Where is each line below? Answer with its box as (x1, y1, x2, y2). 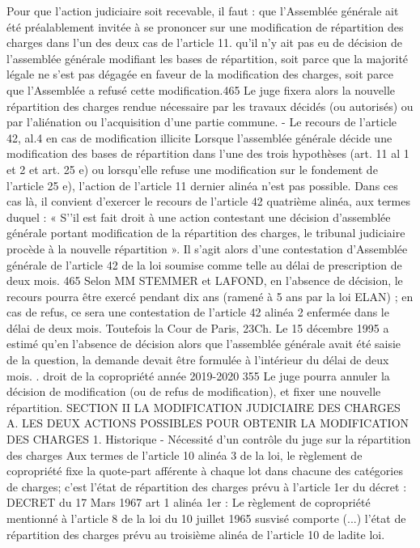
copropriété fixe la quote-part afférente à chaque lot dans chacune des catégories (6, 462, 403, 479)
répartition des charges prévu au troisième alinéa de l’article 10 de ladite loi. (6, 525, 385, 542)
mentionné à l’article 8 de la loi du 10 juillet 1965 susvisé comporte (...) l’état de (6, 510, 406, 526)
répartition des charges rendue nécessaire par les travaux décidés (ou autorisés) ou (6, 97, 414, 114)
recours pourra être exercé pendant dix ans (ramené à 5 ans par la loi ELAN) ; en (6, 287, 414, 304)
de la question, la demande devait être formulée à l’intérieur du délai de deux (6, 351, 389, 368)
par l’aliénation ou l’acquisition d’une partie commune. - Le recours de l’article (6, 113, 397, 130)
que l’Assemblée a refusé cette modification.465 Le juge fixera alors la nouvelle (6, 81, 396, 98)
